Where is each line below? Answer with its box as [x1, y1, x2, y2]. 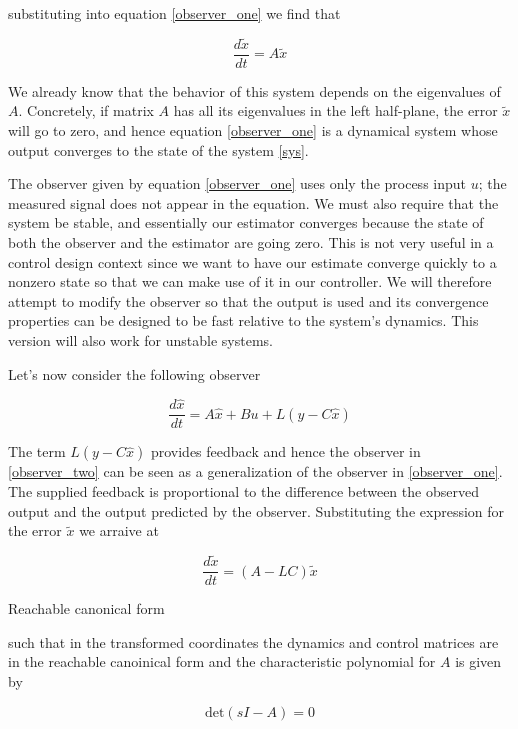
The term [8, 441, 66, 462]
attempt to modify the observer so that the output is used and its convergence [8, 290, 489, 311]
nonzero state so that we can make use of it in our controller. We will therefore [8, 271, 492, 292]
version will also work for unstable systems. [8, 330, 274, 350]
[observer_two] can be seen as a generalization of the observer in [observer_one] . [8, 461, 503, 482]
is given [455, 651, 502, 672]
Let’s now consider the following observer [8, 363, 261, 384]
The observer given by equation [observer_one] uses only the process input [8, 173, 467, 194]
